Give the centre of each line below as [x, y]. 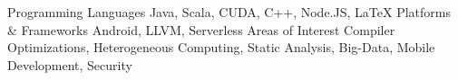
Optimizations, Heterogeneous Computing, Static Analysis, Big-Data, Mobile [221, 47]
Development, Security [70, 64]
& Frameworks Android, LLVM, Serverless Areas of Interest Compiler [201, 29]
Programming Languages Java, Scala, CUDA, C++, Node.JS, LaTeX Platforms [229, 12]
